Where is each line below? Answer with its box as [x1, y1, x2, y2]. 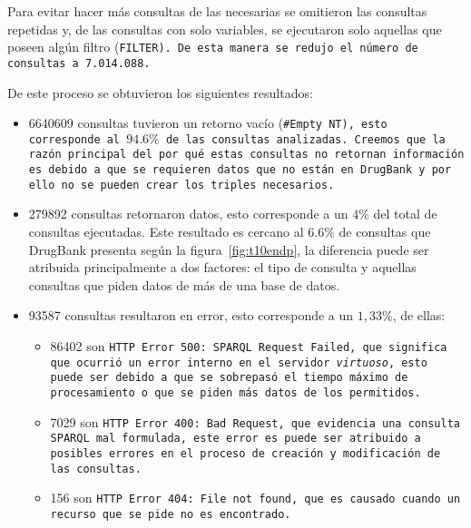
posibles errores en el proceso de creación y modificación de [50, 446, 441, 460]
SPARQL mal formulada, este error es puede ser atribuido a [50, 432, 421, 445]
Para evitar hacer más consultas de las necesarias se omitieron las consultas [7, 2, 427, 20]
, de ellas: [392, 306, 446, 325]
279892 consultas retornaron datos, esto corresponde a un [28, 204, 348, 223]
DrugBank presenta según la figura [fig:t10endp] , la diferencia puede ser [28, 240, 429, 259]
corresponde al [28, 132, 121, 146]
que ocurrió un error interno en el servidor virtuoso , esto [50, 356, 427, 369]
